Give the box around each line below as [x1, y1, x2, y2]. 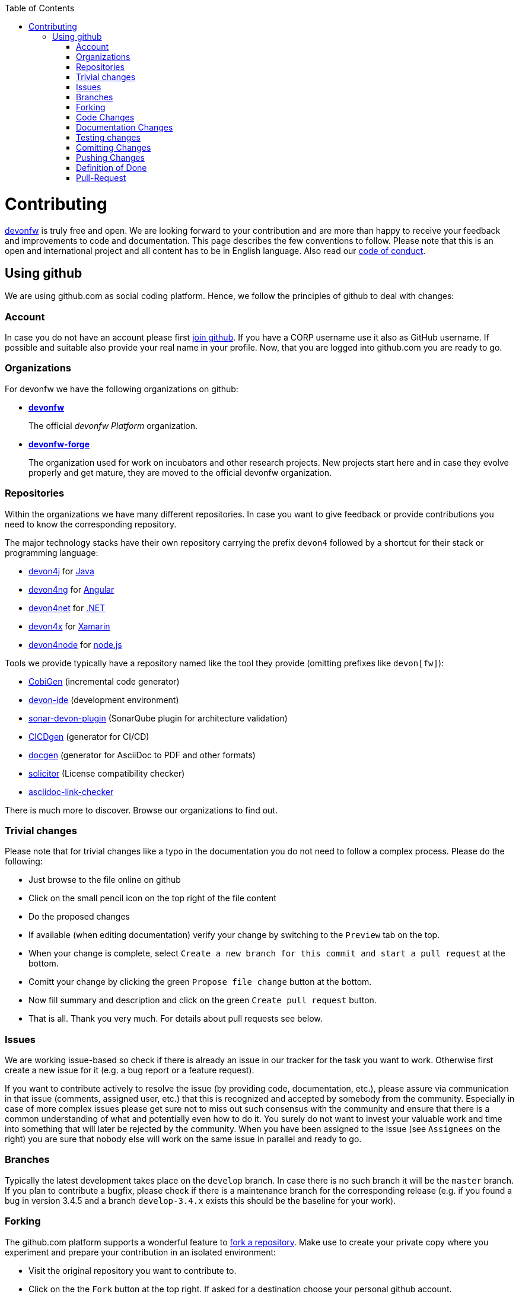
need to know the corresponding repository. [5, 519, 177, 529]
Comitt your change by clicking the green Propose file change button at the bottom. [28, 977, 372, 987]
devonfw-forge [28, 438, 90, 449]
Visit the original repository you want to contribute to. [28, 1265, 237, 1276]
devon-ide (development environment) [28, 694, 179, 705]
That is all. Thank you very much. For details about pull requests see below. [28, 1013, 323, 1024]
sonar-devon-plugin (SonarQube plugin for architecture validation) [28, 713, 288, 723]
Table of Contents [5, 3, 75, 13]
